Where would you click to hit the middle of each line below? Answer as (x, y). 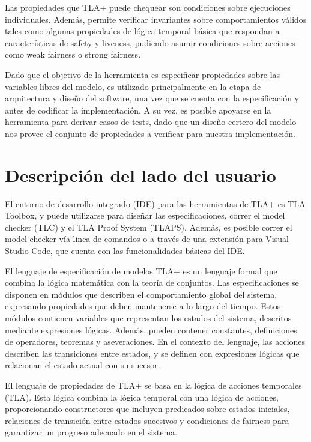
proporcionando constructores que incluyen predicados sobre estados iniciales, (147, 409)
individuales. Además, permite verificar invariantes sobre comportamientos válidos (156, 19)
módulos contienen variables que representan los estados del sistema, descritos (148, 318)
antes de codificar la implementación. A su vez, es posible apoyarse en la (138, 110)
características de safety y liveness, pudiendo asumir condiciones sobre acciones (150, 42)
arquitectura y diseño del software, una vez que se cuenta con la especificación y (152, 98)
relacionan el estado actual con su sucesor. (83, 365)
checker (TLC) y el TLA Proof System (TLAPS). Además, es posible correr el (149, 227)
